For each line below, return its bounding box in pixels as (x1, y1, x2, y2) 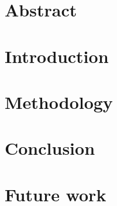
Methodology (5, 89, 113, 114)
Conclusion (5, 136, 95, 160)
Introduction (5, 44, 109, 68)
